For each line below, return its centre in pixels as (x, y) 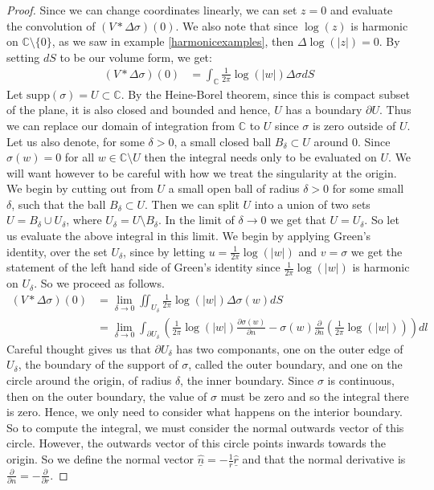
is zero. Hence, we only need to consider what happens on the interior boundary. (205, 412)
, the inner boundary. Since (247, 380)
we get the (377, 251)
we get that (298, 220)
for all (80, 157)
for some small (368, 188)
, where (84, 220)
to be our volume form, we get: (136, 57)
